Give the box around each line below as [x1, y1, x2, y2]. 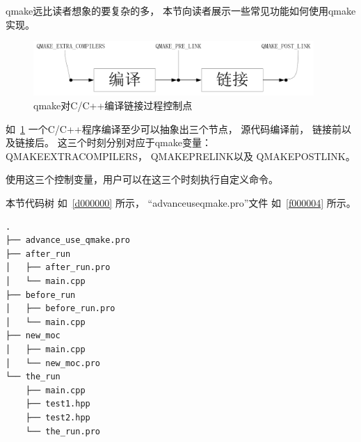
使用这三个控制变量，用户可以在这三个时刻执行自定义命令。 [6, 172, 278, 187]
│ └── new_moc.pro [6, 358, 101, 368]
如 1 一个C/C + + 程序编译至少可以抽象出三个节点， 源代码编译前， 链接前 [6, 121, 342, 136]
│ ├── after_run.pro [6, 262, 111, 273]
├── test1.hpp [25, 399, 90, 409]
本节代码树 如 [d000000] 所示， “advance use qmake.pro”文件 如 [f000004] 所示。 [6, 196, 356, 210]
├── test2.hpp [25, 412, 90, 423]
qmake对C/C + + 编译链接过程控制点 [33, 98, 193, 113]
